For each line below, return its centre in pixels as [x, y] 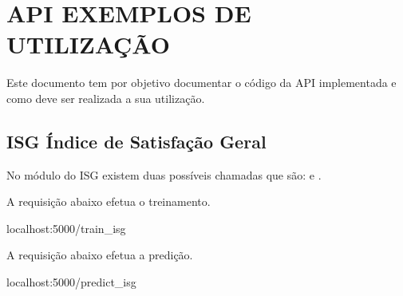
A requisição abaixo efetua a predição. [100, 255]
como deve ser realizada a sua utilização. [106, 98]
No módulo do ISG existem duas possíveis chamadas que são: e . [164, 174]
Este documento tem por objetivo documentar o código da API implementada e [201, 83]
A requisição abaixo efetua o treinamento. [109, 201]
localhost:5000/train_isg [66, 228]
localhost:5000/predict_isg [71, 282]
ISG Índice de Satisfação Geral [136, 141]
